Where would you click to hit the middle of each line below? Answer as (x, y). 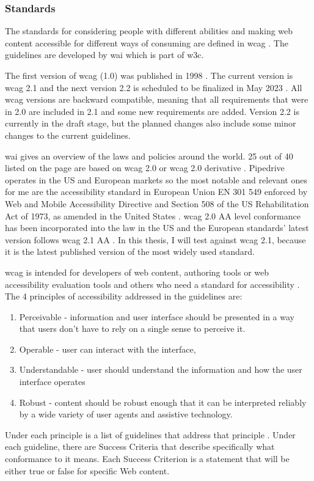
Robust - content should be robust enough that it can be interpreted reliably (163, 402)
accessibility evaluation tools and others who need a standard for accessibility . (152, 284)
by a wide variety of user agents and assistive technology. (126, 414)
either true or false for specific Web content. (87, 470)
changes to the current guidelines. (68, 135)
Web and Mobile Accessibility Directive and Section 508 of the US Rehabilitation (157, 203)
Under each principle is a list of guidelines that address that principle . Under (150, 434)
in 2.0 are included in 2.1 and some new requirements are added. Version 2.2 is (152, 111)
